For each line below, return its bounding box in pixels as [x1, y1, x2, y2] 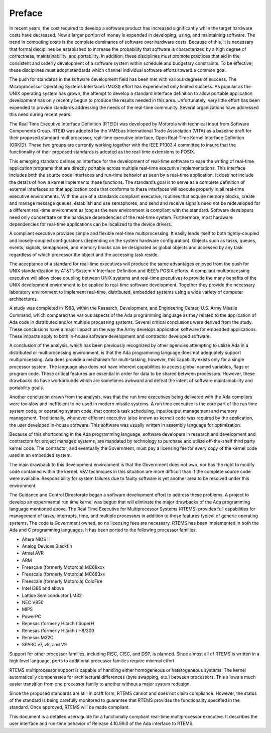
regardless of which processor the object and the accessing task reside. [9, 252, 159, 258]
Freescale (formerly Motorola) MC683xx [22, 571, 105, 577]
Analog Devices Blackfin [22, 543, 72, 549]
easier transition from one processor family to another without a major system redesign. [9, 681, 191, 687]
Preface [9, 8, 43, 19]
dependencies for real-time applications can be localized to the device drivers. [9, 221, 173, 227]
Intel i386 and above [22, 585, 65, 591]
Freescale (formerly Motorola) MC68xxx [22, 564, 105, 570]
